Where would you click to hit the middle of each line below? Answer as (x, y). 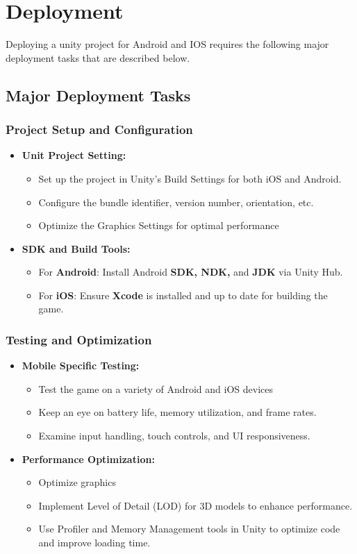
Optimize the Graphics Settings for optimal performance (159, 225)
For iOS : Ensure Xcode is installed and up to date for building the (183, 295)
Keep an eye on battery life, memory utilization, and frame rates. (177, 412)
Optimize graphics (77, 482)
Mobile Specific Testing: (81, 366)
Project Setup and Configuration (99, 129)
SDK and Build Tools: (76, 248)
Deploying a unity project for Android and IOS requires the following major (167, 44)
